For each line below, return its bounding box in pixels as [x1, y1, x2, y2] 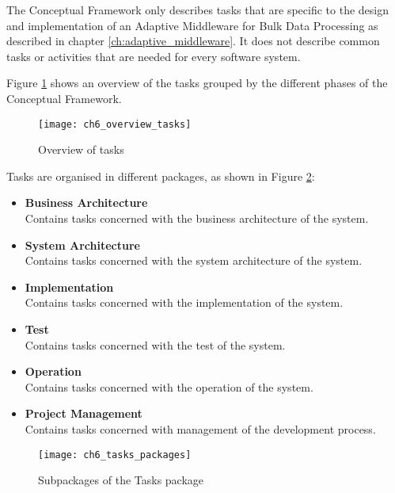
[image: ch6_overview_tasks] [38, 118, 192, 130]
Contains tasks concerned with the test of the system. [25, 336, 286, 353]
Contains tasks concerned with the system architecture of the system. [25, 252, 363, 269]
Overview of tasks [38, 141, 124, 158]
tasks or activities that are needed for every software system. [6, 48, 301, 64]
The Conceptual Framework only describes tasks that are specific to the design [6, 2, 389, 17]
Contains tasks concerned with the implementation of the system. [25, 294, 344, 311]
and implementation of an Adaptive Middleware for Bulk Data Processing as [6, 17, 378, 33]
